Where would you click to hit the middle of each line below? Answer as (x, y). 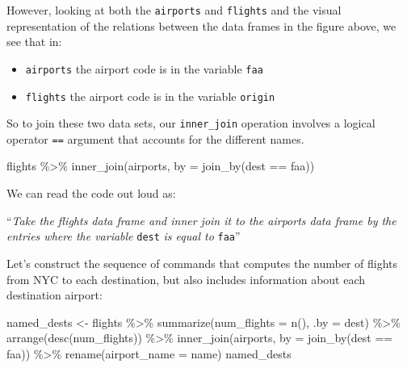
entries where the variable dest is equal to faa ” (124, 236)
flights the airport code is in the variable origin (150, 96)
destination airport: (55, 295)
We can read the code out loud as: (91, 193)
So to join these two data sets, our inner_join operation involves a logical (191, 123)
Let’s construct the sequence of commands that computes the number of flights (202, 263)
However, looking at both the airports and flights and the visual (174, 10)
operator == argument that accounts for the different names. (155, 138)
